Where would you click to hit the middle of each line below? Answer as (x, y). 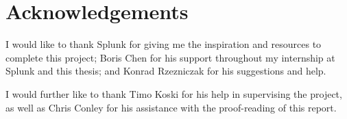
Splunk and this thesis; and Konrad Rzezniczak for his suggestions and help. (166, 71)
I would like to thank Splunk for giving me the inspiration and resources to (164, 44)
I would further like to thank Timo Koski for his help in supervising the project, (174, 93)
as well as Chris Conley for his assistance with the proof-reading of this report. (171, 107)
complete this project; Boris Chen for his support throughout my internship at (170, 57)
